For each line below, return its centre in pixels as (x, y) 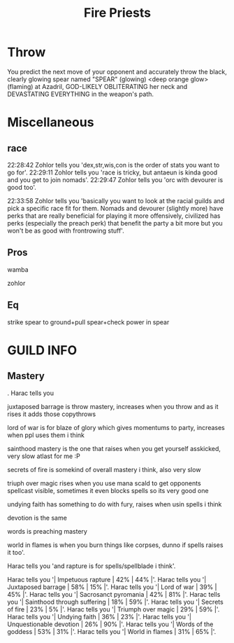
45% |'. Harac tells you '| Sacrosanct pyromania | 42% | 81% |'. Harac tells (114, 594)
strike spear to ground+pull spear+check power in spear (88, 322)
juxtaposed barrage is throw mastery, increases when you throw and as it (113, 406)
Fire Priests (117, 13)
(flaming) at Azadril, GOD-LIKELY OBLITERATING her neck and (97, 86)
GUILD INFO (42, 350)
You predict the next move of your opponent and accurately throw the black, (117, 71)
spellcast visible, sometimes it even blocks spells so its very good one (108, 490)
